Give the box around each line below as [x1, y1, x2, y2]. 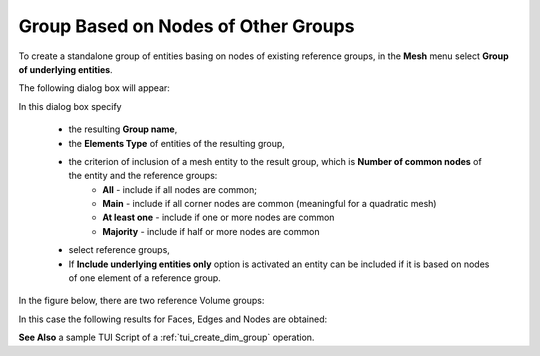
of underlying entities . [18, 63, 114, 75]
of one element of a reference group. [68, 272, 222, 284]
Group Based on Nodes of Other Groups [18, 15, 355, 37]
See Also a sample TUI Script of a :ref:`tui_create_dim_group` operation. [18, 331, 315, 344]
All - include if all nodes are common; [102, 183, 257, 195]
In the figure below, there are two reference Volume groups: [18, 295, 265, 307]
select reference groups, [68, 244, 170, 256]
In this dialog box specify [18, 100, 122, 112]
